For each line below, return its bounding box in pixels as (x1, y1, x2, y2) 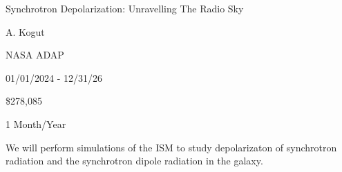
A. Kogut (6, 24, 45, 39)
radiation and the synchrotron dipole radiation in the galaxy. (6, 153, 263, 168)
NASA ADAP (6, 47, 64, 62)
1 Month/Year (6, 116, 66, 131)
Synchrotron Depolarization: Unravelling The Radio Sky (6, 1, 244, 15)
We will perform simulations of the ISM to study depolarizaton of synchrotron (6, 140, 337, 154)
